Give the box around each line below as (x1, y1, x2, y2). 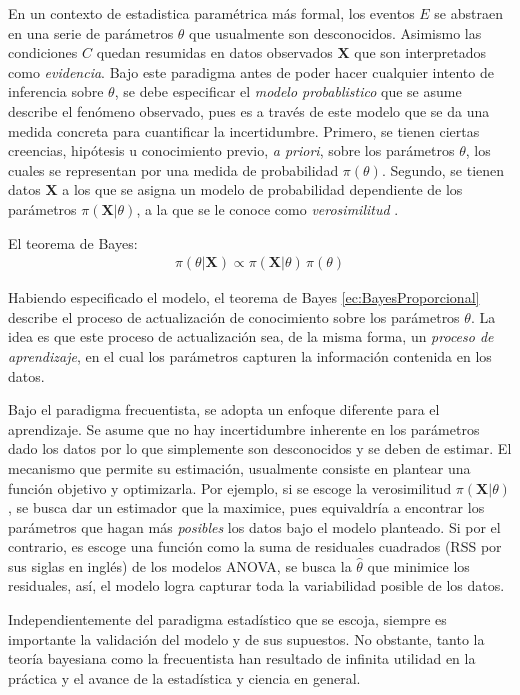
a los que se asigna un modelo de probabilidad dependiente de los (62, 179, 463, 200)
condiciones (8, 42, 78, 63)
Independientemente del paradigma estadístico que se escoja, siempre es (8, 609, 447, 630)
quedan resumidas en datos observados (96, 42, 333, 63)
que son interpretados (354, 42, 486, 63)
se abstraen (434, 3, 503, 23)
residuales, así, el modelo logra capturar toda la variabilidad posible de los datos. (8, 575, 505, 596)
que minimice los (367, 555, 470, 576)
